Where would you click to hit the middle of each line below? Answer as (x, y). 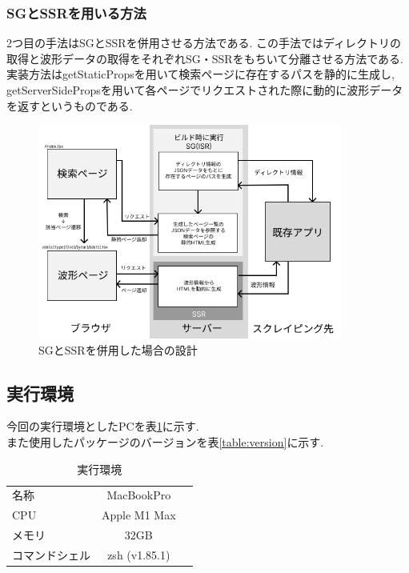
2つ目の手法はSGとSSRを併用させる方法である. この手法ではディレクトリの (204, 43)
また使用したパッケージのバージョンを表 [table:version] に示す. (165, 441)
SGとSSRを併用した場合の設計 (118, 349)
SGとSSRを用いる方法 (76, 12)
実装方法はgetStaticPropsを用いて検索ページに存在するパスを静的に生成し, (200, 74)
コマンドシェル (51, 554)
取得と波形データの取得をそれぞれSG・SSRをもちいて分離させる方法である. (205, 58)
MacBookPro (139, 495)
